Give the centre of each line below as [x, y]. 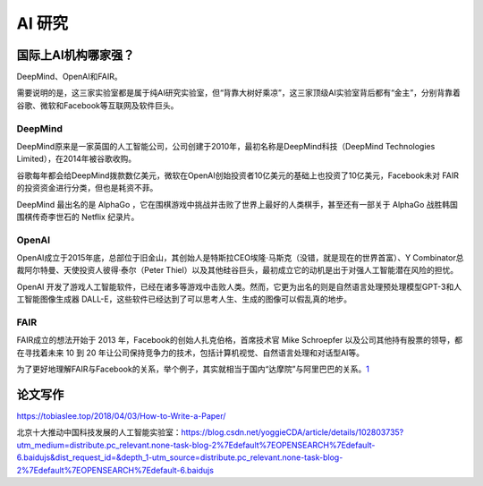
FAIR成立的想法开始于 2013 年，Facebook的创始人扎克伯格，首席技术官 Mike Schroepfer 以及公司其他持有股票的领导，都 [240, 340]
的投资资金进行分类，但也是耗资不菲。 [87, 188]
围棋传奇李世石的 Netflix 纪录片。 [78, 217]
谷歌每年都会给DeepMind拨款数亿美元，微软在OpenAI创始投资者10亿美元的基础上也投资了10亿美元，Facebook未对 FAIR [238, 175]
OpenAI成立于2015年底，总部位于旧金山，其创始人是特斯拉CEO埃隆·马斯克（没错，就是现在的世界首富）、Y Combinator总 [240, 258]
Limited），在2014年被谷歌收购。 [76, 159]
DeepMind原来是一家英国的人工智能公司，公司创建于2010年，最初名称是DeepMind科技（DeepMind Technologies [226, 146]
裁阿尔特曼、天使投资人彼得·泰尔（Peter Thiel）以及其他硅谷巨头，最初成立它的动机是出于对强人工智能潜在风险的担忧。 [237, 270]
